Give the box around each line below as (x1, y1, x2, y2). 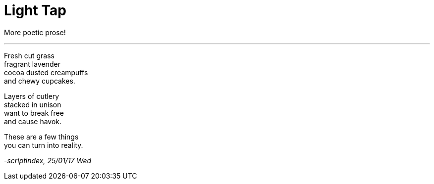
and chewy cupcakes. (4, 76, 75, 85)
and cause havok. (4, 117, 62, 126)
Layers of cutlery (4, 92, 59, 100)
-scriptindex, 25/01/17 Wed (4, 156, 92, 165)
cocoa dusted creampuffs (4, 68, 88, 77)
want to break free (4, 108, 64, 117)
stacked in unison (4, 100, 61, 109)
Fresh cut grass (4, 51, 54, 60)
